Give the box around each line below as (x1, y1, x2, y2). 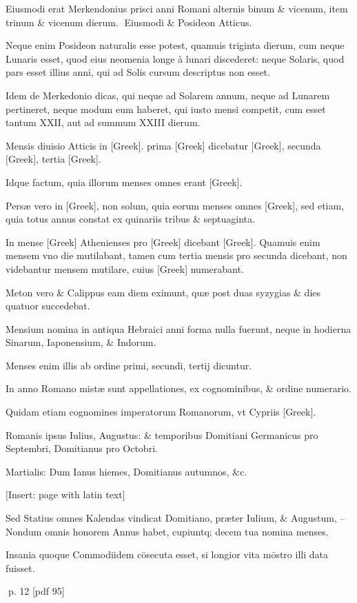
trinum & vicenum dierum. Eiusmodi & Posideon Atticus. (6, 14, 252, 29)
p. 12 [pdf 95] (8, 584, 65, 598)
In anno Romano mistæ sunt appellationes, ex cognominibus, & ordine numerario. (6, 381, 351, 396)
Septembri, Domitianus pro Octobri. (6, 441, 158, 456)
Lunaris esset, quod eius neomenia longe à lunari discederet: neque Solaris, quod (6, 51, 345, 65)
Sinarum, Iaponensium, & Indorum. (6, 335, 156, 349)
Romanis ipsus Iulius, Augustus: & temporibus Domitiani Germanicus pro (6, 427, 318, 442)
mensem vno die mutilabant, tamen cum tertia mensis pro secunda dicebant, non (6, 248, 347, 263)
